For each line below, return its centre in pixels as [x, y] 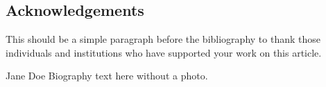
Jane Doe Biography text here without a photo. [107, 76]
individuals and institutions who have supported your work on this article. [164, 52]
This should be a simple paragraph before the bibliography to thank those [163, 39]
